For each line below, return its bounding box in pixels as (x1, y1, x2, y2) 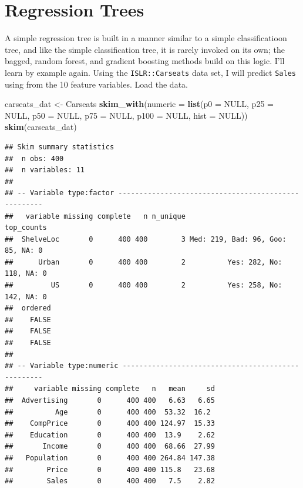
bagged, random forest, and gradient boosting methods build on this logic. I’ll (5, 55, 285, 67)
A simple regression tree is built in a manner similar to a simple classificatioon (5, 32, 287, 44)
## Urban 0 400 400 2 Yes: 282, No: (5, 258, 282, 266)
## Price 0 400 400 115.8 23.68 (5, 465, 215, 474)
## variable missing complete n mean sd (5, 385, 215, 393)
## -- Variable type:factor (5, 189, 115, 198)
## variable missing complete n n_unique (5, 212, 186, 220)
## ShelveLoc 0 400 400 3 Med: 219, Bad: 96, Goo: (5, 235, 287, 243)
